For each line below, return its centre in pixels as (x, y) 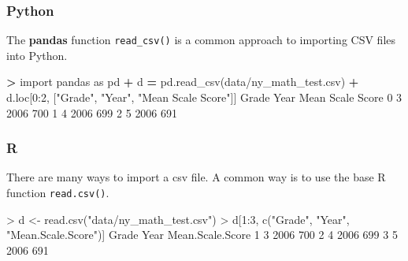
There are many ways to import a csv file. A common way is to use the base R (196, 177)
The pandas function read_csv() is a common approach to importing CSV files (201, 40)
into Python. (37, 55)
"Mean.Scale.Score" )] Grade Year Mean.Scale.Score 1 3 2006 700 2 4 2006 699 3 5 (202, 235)
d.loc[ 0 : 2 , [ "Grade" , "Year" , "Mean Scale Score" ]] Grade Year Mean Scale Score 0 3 (204, 97)
